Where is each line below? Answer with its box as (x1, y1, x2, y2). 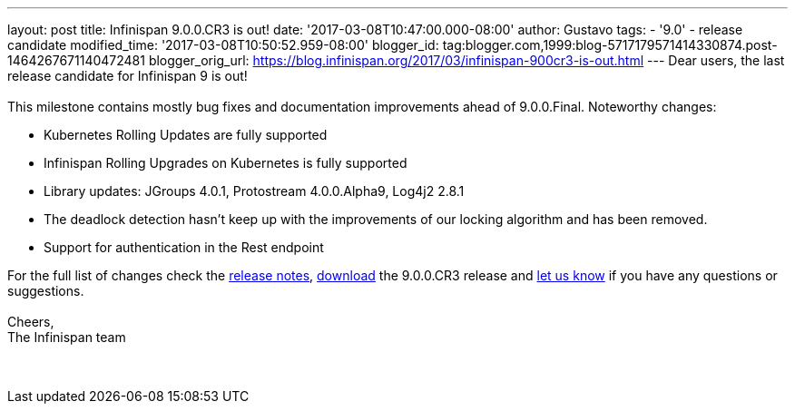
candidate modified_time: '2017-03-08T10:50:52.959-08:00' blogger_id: (7, 37, 439, 53)
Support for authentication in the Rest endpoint (44, 240, 324, 255)
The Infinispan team (7, 329, 126, 345)
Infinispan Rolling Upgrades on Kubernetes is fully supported (44, 155, 407, 171)
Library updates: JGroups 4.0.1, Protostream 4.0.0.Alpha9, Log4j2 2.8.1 (44, 183, 465, 199)
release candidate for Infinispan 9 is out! (7, 68, 248, 83)
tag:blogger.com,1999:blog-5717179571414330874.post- (442, 37, 778, 53)
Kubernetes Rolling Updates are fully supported (44, 127, 328, 142)
